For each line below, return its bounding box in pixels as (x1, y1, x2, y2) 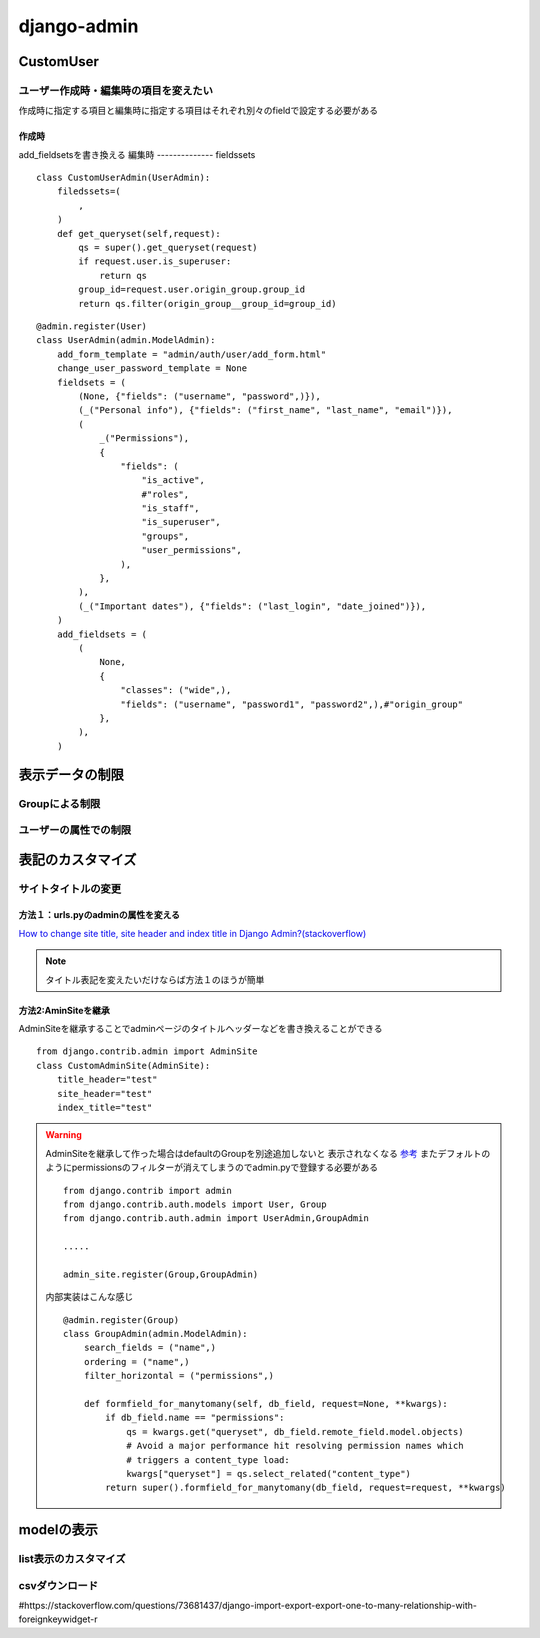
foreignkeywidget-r (18, 1613, 98, 1625)
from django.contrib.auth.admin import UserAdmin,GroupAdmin (63, 1213, 369, 1224)
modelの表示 (18, 1521, 99, 1539)
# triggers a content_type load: (126, 1454, 290, 1465)
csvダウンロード (18, 1578, 99, 1592)
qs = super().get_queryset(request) (78, 242, 259, 254)
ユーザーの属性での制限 (18, 823, 132, 837)
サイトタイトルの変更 (18, 881, 122, 895)
